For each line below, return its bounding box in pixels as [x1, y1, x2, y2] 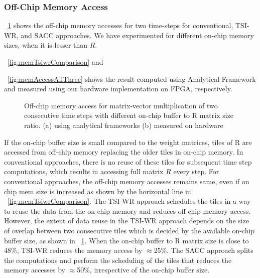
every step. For [173, 166, 219, 177]
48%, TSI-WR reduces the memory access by [4, 245, 143, 255]
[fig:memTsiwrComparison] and [8, 57, 103, 67]
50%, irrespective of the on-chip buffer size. [77, 264, 210, 275]
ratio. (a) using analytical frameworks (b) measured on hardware [24, 119, 223, 130]
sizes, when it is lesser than [4, 40, 88, 50]
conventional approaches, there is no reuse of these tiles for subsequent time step [4, 156, 252, 167]
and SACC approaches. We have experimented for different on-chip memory [21, 30, 254, 40]
